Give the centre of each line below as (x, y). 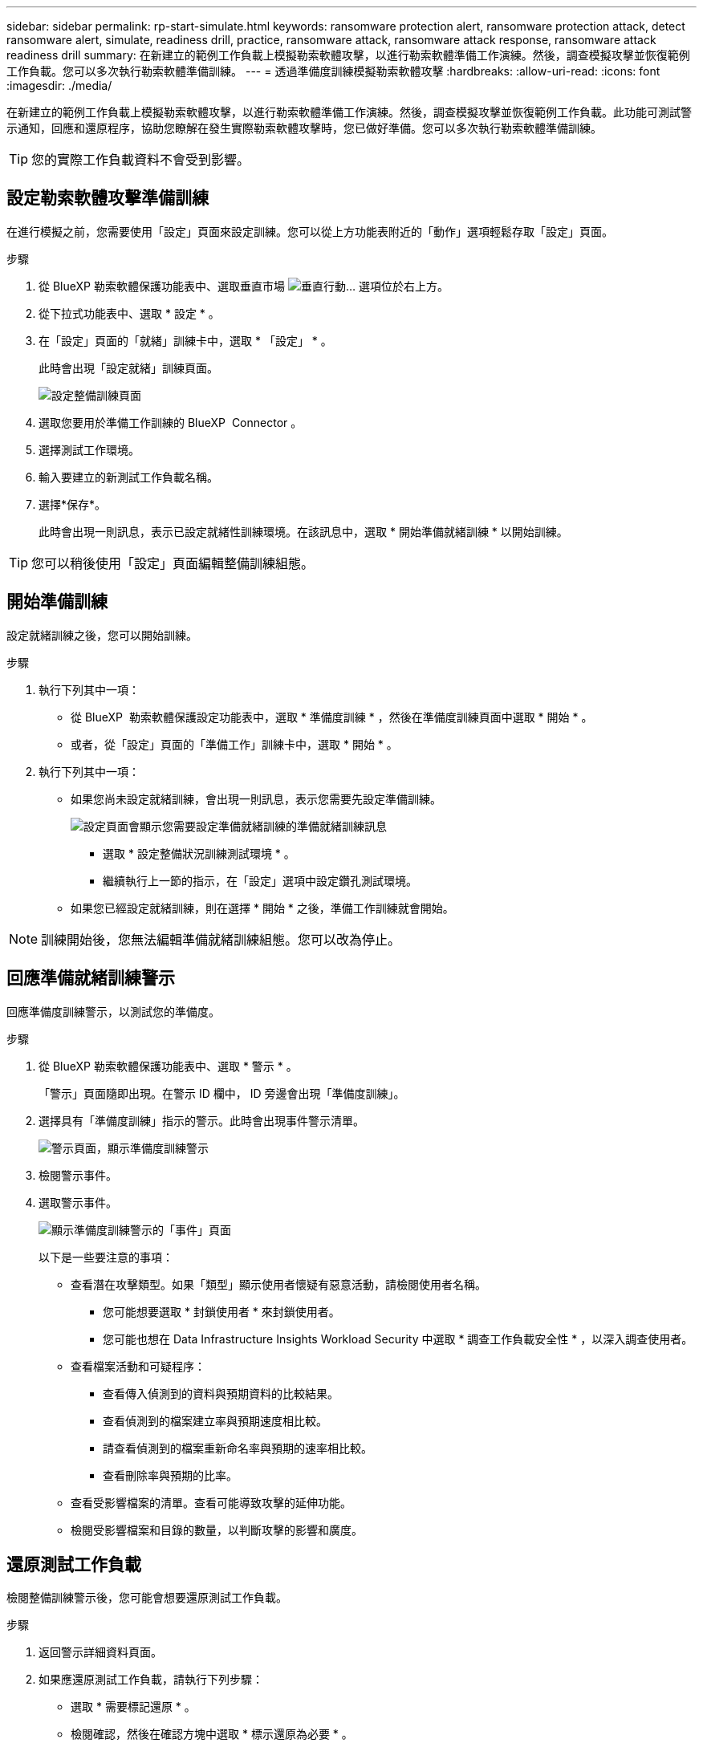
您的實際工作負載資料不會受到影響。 (141, 160)
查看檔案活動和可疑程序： (138, 1366)
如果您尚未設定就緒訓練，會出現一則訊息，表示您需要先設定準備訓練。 (256, 798)
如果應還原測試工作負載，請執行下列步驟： (151, 1680)
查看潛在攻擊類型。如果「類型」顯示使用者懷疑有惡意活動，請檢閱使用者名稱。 (278, 1284)
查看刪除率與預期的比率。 (170, 1475)
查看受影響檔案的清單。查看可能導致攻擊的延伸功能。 (211, 1502)
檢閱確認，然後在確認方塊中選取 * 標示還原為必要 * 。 (212, 1734)
